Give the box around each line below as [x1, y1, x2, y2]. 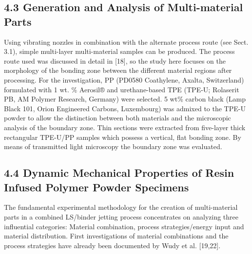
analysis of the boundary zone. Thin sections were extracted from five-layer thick [4, 122, 246, 132]
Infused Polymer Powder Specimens [4, 179, 189, 194]
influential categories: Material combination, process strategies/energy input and [4, 221, 244, 231]
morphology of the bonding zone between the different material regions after [4, 65, 232, 75]
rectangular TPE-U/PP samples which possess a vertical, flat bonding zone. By [4, 132, 241, 142]
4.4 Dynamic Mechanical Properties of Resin [4, 165, 234, 180]
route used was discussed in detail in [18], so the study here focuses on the [4, 55, 226, 66]
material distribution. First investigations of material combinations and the [4, 231, 229, 241]
